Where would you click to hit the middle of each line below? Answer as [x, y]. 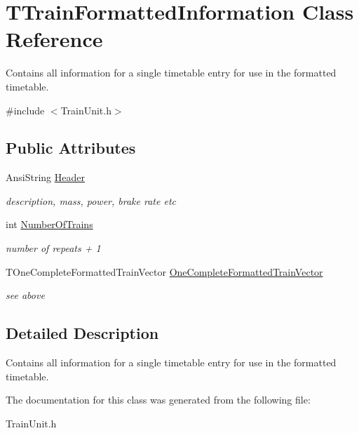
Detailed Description [82, 333]
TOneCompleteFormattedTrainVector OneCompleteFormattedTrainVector [164, 271]
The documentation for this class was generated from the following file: [158, 400]
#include [25, 110]
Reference [54, 39]
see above [25, 295]
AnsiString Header [45, 177]
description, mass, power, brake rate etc [91, 200]
